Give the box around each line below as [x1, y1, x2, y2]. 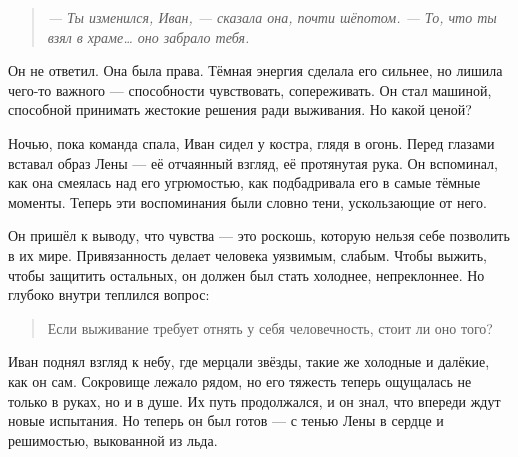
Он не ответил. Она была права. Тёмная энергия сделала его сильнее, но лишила [8, 60, 503, 81]
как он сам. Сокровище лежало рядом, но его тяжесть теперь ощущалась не [8, 370, 472, 391]
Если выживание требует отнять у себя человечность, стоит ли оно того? [47, 317, 493, 338]
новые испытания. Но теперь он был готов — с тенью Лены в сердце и [8, 410, 444, 431]
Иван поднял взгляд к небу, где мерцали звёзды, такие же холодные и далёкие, [8, 351, 490, 372]
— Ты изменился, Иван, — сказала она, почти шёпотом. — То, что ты [47, 7, 497, 27]
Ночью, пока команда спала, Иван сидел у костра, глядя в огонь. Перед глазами [8, 132, 495, 153]
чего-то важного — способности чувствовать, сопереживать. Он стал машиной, [8, 79, 492, 100]
